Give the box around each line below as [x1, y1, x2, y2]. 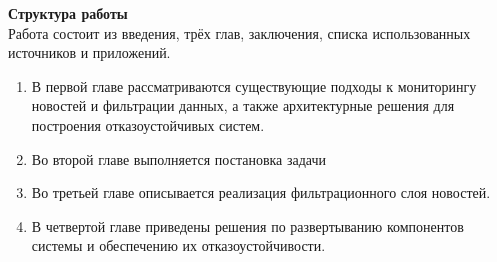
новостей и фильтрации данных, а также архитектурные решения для [31, 95, 455, 116]
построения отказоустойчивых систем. [31, 114, 265, 135]
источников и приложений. [8, 42, 171, 63]
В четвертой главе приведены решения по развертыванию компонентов [31, 215, 464, 236]
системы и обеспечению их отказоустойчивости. [31, 235, 326, 256]
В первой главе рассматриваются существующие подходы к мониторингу [31, 75, 477, 96]
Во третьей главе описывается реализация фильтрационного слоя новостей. [31, 182, 491, 203]
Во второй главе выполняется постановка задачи [31, 148, 327, 169]
